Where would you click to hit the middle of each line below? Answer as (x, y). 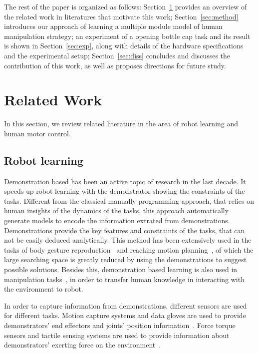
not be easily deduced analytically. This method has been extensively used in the (128, 240)
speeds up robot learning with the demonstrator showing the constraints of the (125, 191)
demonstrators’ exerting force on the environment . (83, 345)
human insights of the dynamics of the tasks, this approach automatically (117, 210)
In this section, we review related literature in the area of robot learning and (121, 124)
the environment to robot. (44, 289)
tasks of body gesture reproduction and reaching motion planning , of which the (129, 249)
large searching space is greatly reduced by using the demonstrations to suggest (126, 259)
